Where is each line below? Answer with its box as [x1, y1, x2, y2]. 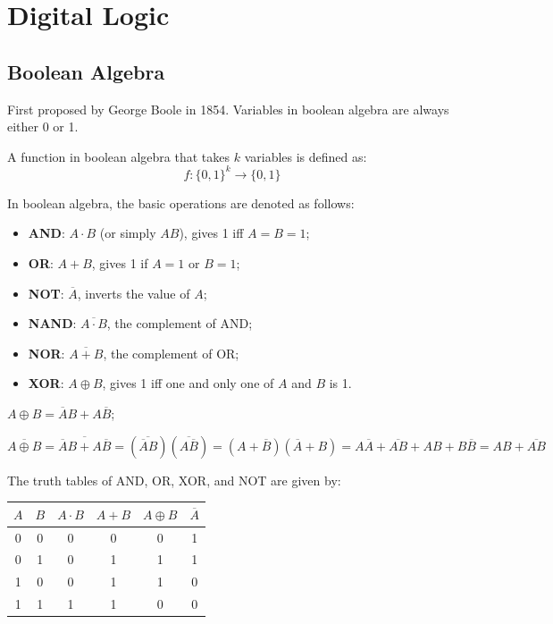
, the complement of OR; [103, 343, 239, 362]
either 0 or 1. [7, 117, 79, 136]
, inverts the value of [77, 283, 190, 302]
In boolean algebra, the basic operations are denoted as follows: [7, 193, 355, 212]
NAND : [28, 314, 77, 333]
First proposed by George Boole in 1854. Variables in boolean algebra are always [7, 99, 449, 118]
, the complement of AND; [106, 314, 253, 333]
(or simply [99, 223, 156, 242]
